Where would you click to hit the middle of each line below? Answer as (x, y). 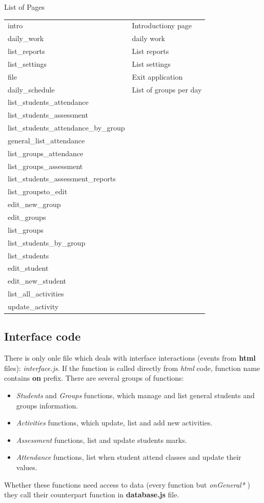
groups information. (47, 405)
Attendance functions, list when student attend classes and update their (129, 457)
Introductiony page (162, 25)
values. (27, 467)
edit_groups (27, 217)
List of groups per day (167, 89)
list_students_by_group (47, 242)
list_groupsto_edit (38, 191)
